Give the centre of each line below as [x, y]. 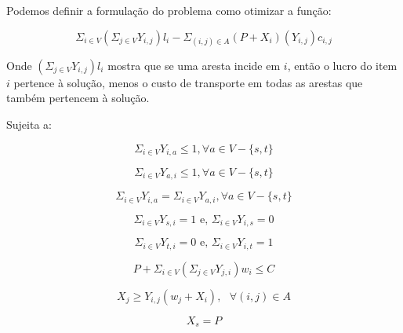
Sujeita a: [29, 124]
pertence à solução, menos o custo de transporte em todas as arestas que [188, 82]
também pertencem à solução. [78, 98]
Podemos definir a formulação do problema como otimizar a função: [169, 10]
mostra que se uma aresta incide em [194, 65]
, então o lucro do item [342, 65]
